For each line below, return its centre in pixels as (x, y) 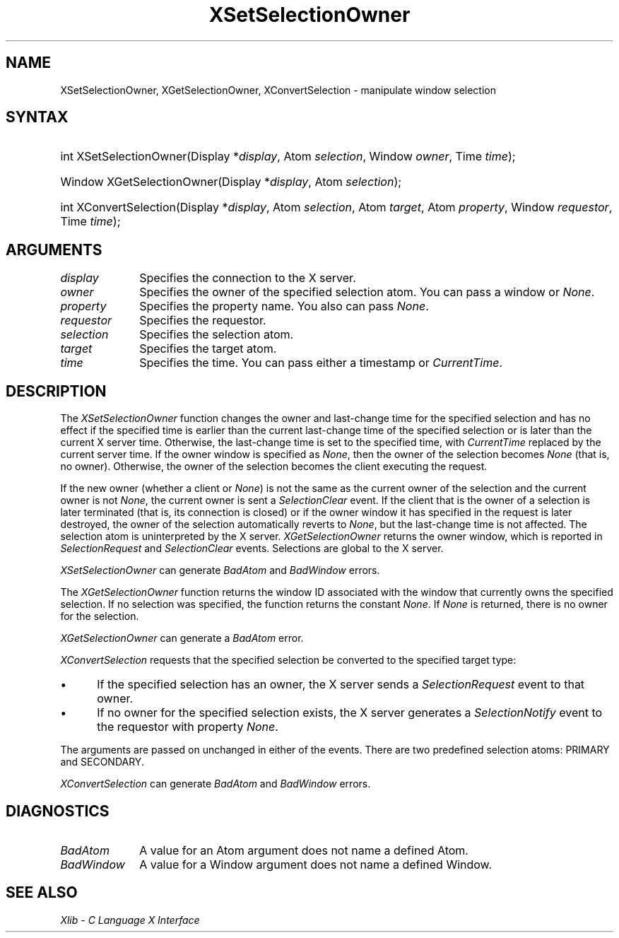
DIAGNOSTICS (58, 811)
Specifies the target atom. (208, 349)
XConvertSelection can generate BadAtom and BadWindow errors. (216, 784)
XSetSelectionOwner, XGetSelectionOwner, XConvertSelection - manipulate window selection (278, 90)
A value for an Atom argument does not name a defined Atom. (304, 850)
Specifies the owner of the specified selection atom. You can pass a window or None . (367, 292)
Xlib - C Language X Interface (130, 920)
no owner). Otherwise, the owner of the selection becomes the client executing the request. (274, 467)
